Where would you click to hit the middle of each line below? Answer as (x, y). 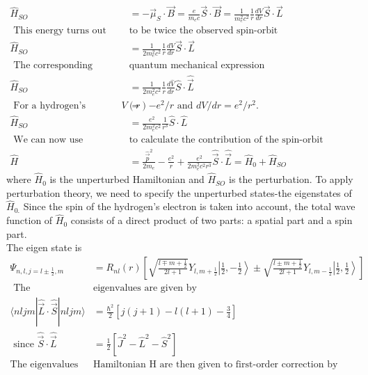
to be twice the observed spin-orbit (203, 31)
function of (30, 220)
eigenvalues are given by (145, 288)
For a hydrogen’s (50, 105)
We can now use (48, 139)
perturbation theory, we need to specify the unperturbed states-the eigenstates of (179, 192)
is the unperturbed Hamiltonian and (127, 179)
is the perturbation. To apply (291, 179)
